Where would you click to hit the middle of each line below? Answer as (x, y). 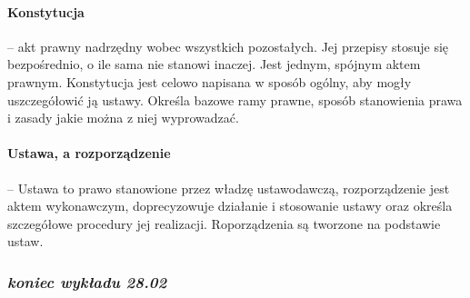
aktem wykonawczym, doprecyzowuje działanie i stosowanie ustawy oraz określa (230, 206)
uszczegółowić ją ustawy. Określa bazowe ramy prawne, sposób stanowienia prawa (235, 99)
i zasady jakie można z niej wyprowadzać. (123, 118)
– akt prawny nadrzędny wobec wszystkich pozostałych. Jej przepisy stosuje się (228, 46)
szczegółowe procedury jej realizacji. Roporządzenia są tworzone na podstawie (224, 223)
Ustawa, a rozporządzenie (89, 153)
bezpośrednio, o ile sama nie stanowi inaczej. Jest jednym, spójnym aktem (214, 64)
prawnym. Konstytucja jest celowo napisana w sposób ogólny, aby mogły (210, 81)
